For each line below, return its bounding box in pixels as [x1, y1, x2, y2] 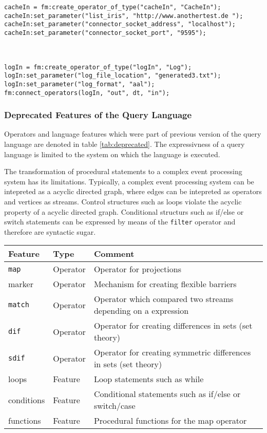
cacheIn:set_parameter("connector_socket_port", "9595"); [4, 29, 206, 36]
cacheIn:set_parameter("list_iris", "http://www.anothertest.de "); [4, 12, 243, 20]
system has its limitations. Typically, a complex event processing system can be [4, 176, 254, 186]
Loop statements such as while [93, 373, 204, 385]
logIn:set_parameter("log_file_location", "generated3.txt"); [4, 72, 221, 80]
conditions [8, 393, 45, 406]
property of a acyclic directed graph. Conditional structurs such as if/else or [4, 206, 244, 217]
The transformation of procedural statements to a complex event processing [4, 166, 242, 177]
